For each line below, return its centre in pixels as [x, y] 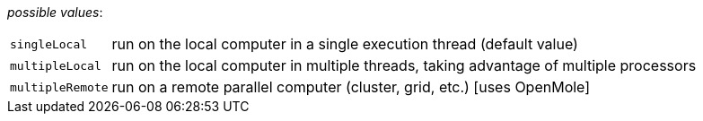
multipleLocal [56, 65]
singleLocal [49, 44]
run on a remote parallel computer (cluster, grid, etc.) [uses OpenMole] [351, 87]
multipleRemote [59, 87]
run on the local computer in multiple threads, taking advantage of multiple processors [404, 65]
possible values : [55, 12]
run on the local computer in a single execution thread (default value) [345, 44]
